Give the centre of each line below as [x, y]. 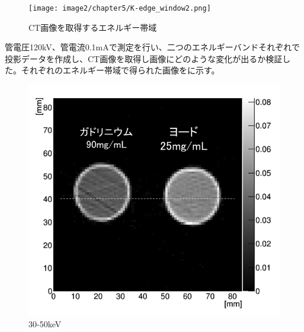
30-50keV [45, 323]
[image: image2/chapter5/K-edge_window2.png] [120, 8]
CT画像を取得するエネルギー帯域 [93, 27]
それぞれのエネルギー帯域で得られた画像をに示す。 [120, 70]
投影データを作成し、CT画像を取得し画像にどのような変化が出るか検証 [144, 58]
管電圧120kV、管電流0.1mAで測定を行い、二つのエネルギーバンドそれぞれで [152, 47]
